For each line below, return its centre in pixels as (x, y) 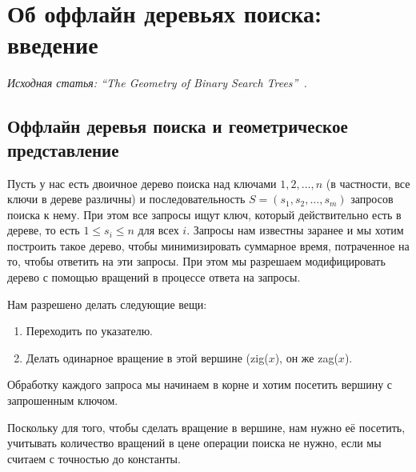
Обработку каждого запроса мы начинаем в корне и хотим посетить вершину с (200, 384)
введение (53, 44)
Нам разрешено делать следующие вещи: (107, 304)
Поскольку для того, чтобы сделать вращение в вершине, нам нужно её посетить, (206, 427)
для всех (158, 230)
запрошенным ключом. (63, 400)
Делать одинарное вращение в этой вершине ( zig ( (147, 357)
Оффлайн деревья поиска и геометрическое (178, 126)
